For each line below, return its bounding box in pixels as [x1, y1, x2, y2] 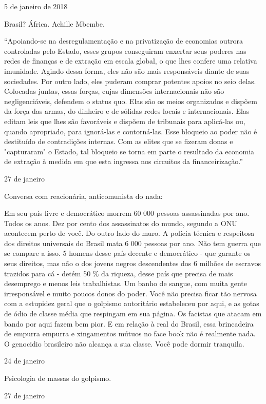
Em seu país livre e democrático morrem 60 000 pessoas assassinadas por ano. [4, 208, 250, 218]
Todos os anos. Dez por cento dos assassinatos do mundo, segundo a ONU [4, 217, 237, 228]
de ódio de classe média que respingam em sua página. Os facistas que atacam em [4, 308, 262, 319]
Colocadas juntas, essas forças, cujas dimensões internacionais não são [4, 86, 224, 96]
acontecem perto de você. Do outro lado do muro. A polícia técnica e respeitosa [4, 228, 255, 238]
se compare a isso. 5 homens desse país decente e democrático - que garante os [4, 248, 251, 258]
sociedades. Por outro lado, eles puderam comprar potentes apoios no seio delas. [4, 75, 256, 86]
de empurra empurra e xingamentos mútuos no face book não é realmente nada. [4, 328, 256, 339]
